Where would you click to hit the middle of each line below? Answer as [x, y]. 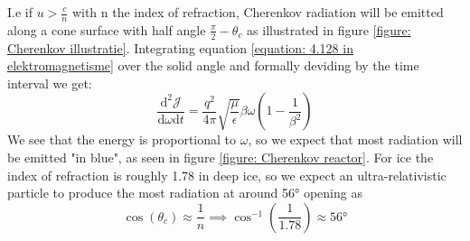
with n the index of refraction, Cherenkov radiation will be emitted [258, 12]
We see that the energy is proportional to [122, 139]
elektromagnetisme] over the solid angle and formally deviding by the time [213, 65]
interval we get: [50, 83]
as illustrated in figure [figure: [329, 29]
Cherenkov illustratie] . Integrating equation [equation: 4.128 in [180, 47]
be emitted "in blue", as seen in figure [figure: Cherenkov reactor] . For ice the [221, 158]
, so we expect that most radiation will [355, 139]
